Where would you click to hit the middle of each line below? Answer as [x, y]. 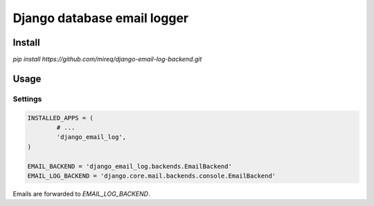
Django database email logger [101, 18]
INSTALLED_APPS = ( [60, 118]
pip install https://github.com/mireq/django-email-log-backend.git [107, 59]
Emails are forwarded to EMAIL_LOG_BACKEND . [81, 194]
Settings [27, 99]
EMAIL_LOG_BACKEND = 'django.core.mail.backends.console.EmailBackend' [152, 176]
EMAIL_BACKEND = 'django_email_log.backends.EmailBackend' [130, 166]
